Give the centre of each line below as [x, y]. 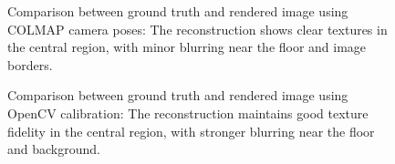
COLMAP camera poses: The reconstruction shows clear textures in [197, 29]
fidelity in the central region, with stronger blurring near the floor [191, 131]
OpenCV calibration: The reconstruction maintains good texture [188, 113]
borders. [30, 64]
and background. [54, 149]
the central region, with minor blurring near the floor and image [187, 47]
